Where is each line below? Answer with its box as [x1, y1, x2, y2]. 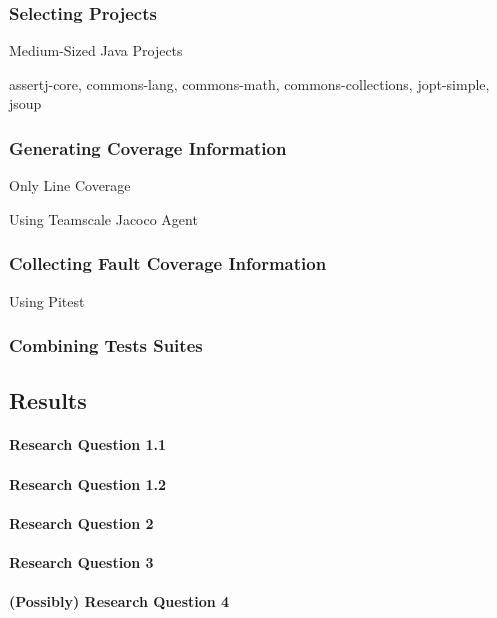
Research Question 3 [9, 552, 154, 572]
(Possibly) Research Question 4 [9, 591, 230, 612]
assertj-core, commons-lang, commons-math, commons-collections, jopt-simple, [9, 73, 490, 94]
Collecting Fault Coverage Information [9, 251, 327, 276]
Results [9, 385, 87, 416]
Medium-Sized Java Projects [9, 40, 183, 61]
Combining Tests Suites [9, 333, 203, 358]
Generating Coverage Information [9, 135, 287, 160]
